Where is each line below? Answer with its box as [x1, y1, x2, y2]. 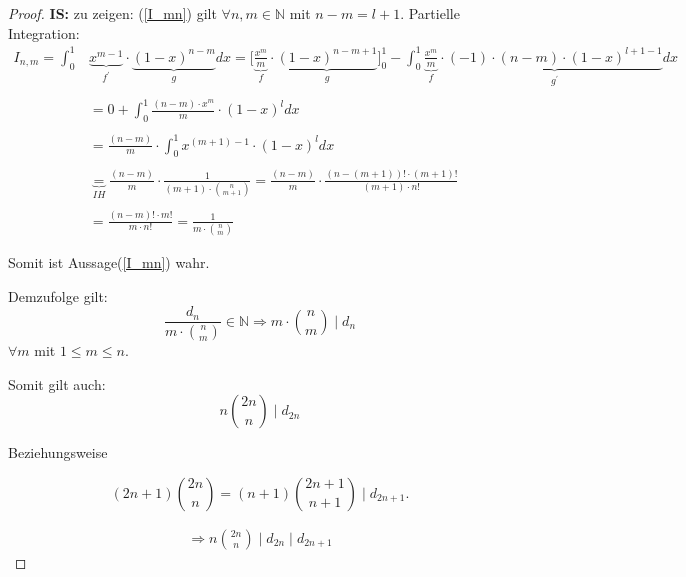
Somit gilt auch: [8, 373, 106, 394]
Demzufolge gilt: [8, 285, 108, 306]
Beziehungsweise [8, 442, 108, 463]
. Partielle [400, 3, 460, 23]
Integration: [8, 22, 80, 43]
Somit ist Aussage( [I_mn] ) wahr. [8, 251, 210, 272]
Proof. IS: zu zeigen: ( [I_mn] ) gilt [8, 3, 217, 23]
